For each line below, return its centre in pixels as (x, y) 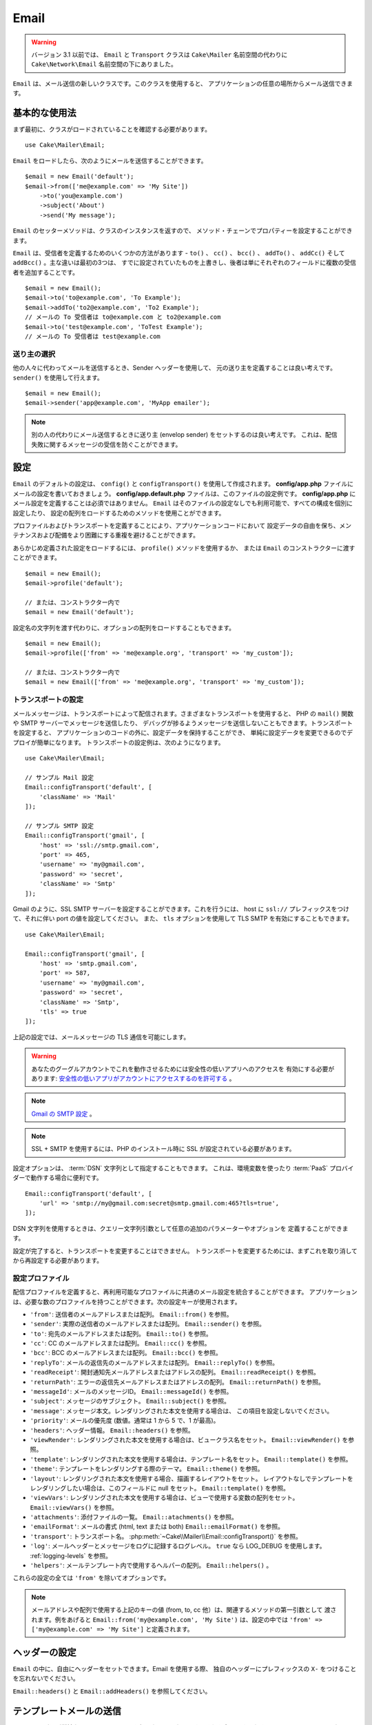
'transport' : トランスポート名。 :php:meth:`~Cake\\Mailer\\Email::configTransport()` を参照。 (166, 1536)
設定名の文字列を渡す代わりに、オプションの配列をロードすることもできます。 (124, 627)
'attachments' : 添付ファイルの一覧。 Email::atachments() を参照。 (134, 1517)
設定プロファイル (41, 1278)
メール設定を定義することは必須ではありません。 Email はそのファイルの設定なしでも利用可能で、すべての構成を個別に (183, 503)
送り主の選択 (34, 354)
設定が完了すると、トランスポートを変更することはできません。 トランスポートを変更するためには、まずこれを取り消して (185, 1251)
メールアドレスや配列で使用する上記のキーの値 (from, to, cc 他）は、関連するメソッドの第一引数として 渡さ (184, 1610)
